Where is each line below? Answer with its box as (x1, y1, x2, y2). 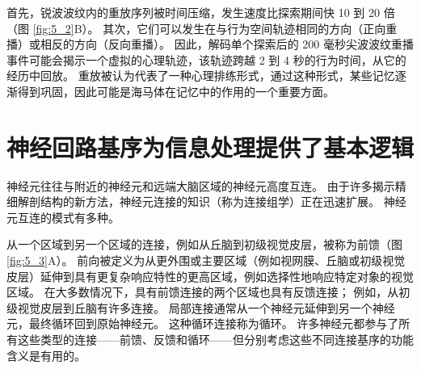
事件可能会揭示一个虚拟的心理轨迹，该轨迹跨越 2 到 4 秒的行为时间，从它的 (6, 51, 406, 68)
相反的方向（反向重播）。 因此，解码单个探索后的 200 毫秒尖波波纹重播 (40, 36, 414, 52)
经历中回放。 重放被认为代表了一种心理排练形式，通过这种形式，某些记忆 (6, 67, 395, 84)
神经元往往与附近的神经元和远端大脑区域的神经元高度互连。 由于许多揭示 (6, 177, 395, 194)
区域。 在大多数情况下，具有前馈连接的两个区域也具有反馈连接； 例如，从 (6, 283, 399, 300)
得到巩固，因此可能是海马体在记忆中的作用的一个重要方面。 (17, 82, 335, 99)
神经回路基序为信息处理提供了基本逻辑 (6, 130, 415, 163)
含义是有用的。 (6, 346, 86, 363)
